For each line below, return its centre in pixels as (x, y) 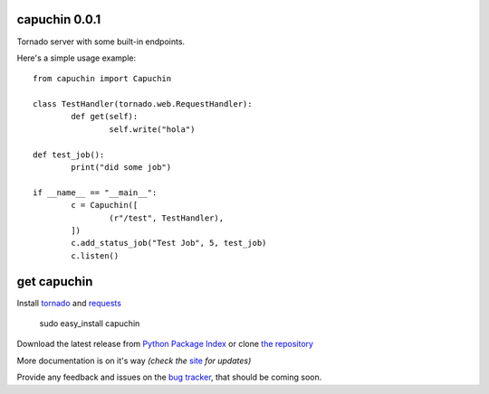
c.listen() (95, 256)
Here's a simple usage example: (76, 58)
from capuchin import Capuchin (102, 79)
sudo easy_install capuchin (90, 324)
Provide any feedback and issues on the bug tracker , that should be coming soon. (169, 377)
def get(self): (105, 117)
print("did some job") (121, 168)
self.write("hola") (152, 129)
